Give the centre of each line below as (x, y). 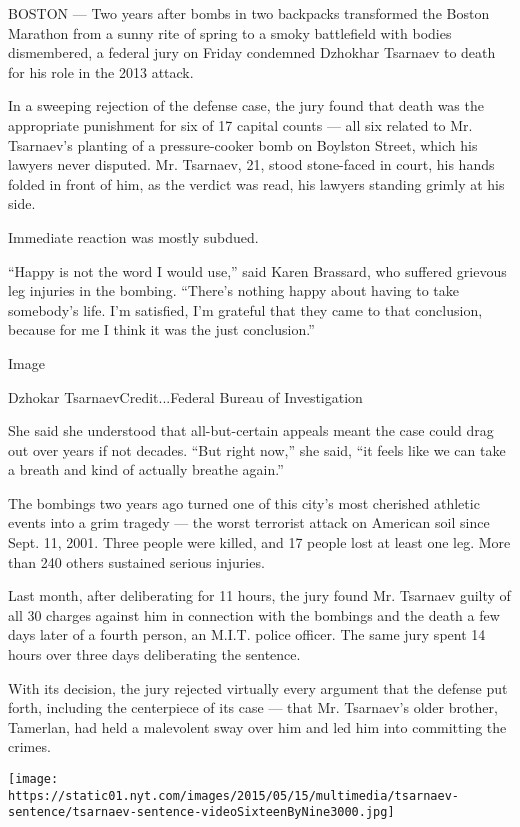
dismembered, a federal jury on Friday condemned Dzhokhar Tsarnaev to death (252, 52)
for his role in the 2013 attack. (101, 71)
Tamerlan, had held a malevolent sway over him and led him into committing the (257, 726)
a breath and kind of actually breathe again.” (146, 469)
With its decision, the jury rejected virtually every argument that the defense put (258, 687)
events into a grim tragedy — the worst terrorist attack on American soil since (249, 522)
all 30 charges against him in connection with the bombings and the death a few (254, 614)
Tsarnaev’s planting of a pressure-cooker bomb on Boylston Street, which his (243, 144)
